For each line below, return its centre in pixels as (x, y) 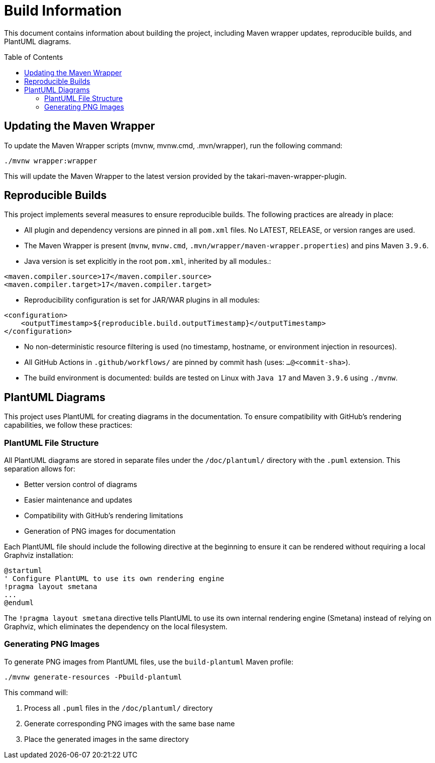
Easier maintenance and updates (78, 500)
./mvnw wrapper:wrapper (51, 161)
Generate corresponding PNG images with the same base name (130, 723)
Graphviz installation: (39, 555)
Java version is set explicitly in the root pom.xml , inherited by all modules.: (148, 261)
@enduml (19, 603)
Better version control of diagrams (81, 485)
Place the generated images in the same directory (106, 739)
